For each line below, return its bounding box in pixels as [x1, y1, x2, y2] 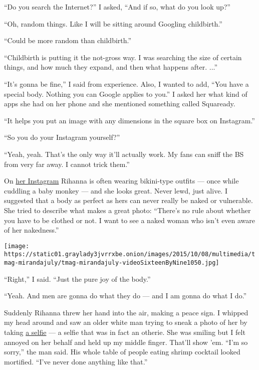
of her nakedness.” [4, 225, 59, 235]
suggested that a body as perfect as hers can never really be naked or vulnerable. [4, 195, 253, 206]
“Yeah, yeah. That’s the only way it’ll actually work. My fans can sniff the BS [4, 148, 244, 159]
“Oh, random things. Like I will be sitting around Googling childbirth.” [4, 18, 222, 29]
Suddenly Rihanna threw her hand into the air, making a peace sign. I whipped [4, 307, 248, 317]
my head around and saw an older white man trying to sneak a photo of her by [4, 317, 247, 327]
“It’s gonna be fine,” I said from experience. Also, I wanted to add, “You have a [4, 78, 249, 89]
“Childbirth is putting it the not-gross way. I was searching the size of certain [4, 52, 242, 62]
